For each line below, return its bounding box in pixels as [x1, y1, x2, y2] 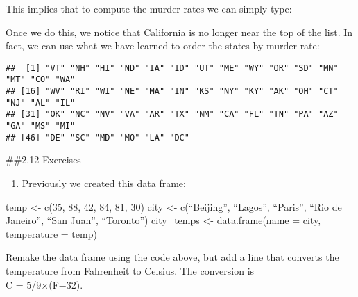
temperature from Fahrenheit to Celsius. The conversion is [6, 263, 255, 278]
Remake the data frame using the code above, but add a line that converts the [6, 250, 339, 264]
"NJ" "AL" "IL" [6, 97, 76, 108]
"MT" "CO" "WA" [6, 74, 76, 85]
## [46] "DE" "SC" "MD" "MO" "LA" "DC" [6, 132, 189, 143]
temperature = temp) [6, 226, 97, 241]
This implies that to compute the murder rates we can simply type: [6, 1, 292, 15]
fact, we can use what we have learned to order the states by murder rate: [6, 38, 320, 53]
